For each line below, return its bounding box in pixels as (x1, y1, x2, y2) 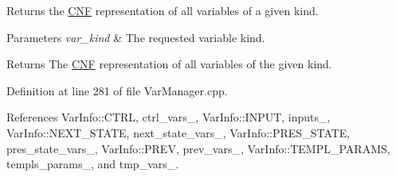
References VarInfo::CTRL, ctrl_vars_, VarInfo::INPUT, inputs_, (6, 109, 331, 125)
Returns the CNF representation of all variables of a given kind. (6, 2, 319, 18)
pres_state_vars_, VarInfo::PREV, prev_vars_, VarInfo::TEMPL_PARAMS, (6, 140, 390, 156)
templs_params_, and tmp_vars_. (6, 156, 179, 172)
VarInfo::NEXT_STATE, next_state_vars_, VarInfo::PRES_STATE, (6, 124, 351, 140)
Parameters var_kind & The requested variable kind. (6, 29, 265, 45)
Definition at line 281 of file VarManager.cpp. (6, 82, 228, 98)
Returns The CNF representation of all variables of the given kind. (6, 56, 332, 72)
